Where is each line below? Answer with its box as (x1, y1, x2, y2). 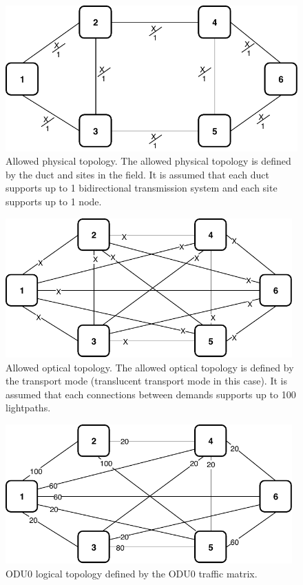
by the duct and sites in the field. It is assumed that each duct (6, 167, 270, 181)
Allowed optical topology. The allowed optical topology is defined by (6, 360, 294, 374)
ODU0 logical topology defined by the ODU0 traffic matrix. (6, 566, 258, 580)
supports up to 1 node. (6, 194, 102, 209)
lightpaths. (6, 400, 51, 415)
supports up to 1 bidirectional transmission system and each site (6, 181, 278, 195)
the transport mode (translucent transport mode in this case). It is (6, 373, 287, 388)
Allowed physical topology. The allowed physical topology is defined (6, 154, 291, 168)
